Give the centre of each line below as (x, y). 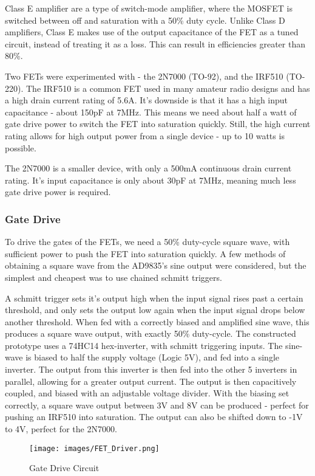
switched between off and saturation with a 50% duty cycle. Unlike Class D (145, 20)
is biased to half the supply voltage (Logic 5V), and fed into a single (152, 357)
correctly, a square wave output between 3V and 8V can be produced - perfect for (157, 405)
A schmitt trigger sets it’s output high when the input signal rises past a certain (154, 298)
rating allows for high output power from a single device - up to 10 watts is (145, 135)
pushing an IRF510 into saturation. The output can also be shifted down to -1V (154, 417)
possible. (21, 147)
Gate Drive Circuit (64, 468)
